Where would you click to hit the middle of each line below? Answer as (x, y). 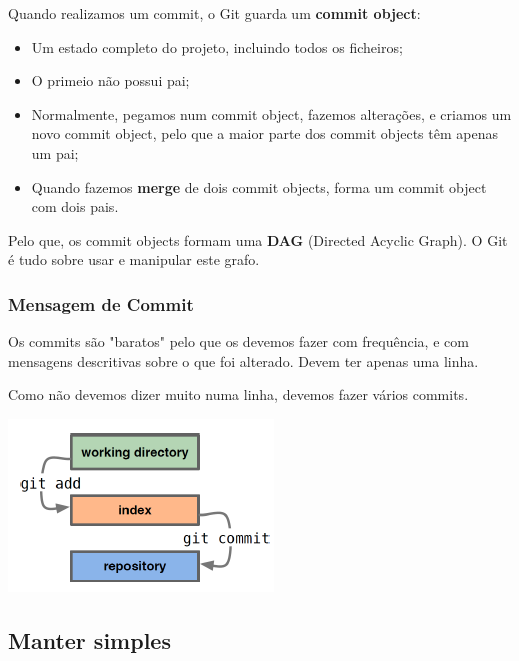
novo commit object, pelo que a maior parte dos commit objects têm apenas (264, 133)
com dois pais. (75, 206)
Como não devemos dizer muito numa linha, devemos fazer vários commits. (238, 394)
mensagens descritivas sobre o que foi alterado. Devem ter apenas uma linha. (243, 360)
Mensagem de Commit (101, 303)
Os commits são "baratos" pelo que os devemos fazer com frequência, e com (238, 341)
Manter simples (89, 639)
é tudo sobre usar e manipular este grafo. (134, 259)
